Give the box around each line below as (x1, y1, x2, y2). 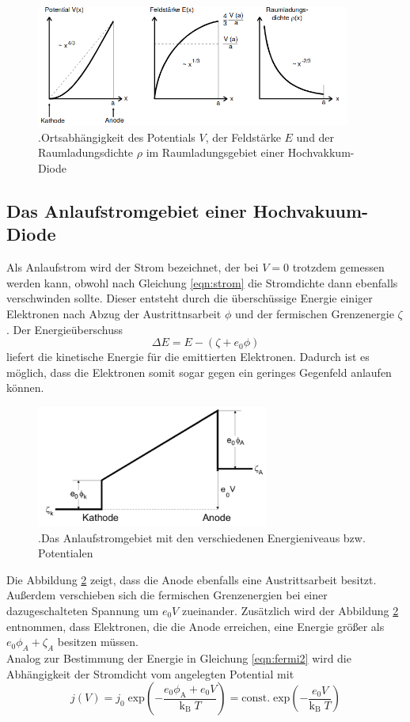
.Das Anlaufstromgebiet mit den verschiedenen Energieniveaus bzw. (38, 529, 366, 545)
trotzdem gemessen (292, 259, 385, 275)
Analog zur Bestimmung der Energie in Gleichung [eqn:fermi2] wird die (6, 650, 351, 667)
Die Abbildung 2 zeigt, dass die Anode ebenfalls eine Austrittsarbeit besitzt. (6, 571, 377, 587)
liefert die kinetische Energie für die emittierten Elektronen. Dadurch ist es (6, 348, 370, 365)
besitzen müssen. (57, 633, 139, 650)
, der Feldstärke (205, 128, 281, 145)
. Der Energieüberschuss (6, 321, 123, 337)
